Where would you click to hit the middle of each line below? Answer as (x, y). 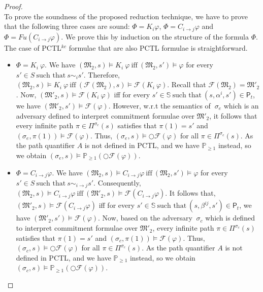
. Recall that (187, 84)
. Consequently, (117, 183)
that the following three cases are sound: (67, 26)
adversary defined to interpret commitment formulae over (105, 115)
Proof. (13, 6)
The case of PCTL (33, 47)
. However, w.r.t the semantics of (159, 106)
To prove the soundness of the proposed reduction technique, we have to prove (126, 16)
